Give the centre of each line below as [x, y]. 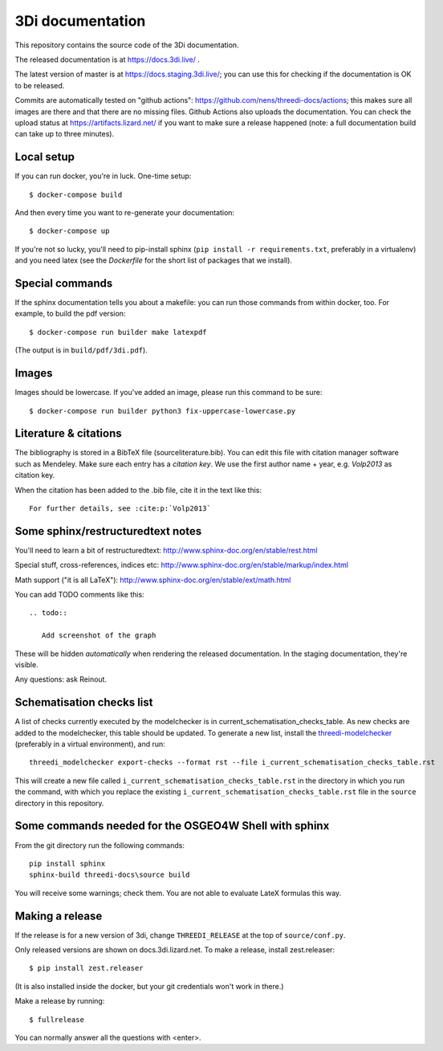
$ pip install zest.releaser [86, 968]
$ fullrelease [57, 1019]
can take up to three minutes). [65, 134]
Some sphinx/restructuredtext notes [108, 531]
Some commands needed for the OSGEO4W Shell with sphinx [172, 826]
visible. [27, 665]
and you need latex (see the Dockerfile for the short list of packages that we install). [154, 260]
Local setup [45, 157]
